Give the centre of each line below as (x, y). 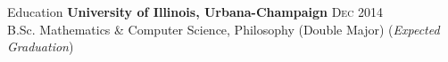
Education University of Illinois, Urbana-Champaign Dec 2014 (195, 12)
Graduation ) (41, 46)
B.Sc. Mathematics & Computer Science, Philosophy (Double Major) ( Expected (224, 29)
